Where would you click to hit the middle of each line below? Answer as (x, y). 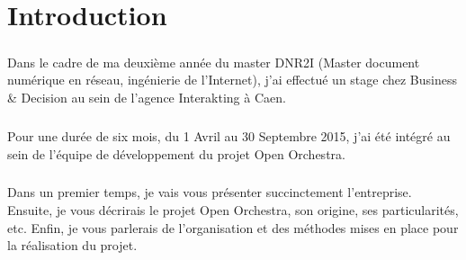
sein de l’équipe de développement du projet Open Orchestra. (176, 153)
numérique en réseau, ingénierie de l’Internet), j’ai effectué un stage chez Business (233, 80)
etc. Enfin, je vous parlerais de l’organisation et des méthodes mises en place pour (233, 227)
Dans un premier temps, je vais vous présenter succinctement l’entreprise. (210, 192)
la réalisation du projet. (72, 245)
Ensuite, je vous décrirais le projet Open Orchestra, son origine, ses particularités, (233, 210)
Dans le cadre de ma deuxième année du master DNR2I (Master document (214, 62)
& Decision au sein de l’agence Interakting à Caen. (147, 97)
